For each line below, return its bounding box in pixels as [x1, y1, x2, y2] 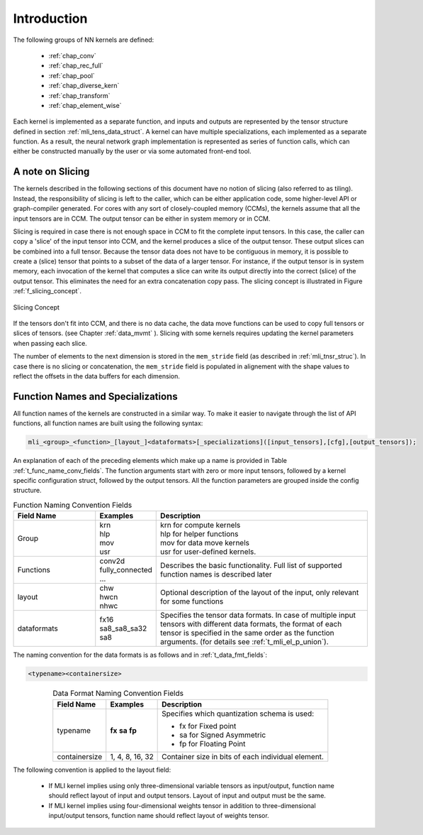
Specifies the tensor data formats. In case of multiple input [160, 611, 356, 621]
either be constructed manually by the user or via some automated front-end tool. [13, 147, 252, 155]
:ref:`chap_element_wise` [48, 101, 122, 109]
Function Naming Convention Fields [13, 501, 132, 511]
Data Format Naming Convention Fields [52, 689, 184, 699]
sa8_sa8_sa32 [99, 623, 147, 633]
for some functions [160, 596, 224, 606]
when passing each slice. [13, 339, 88, 347]
